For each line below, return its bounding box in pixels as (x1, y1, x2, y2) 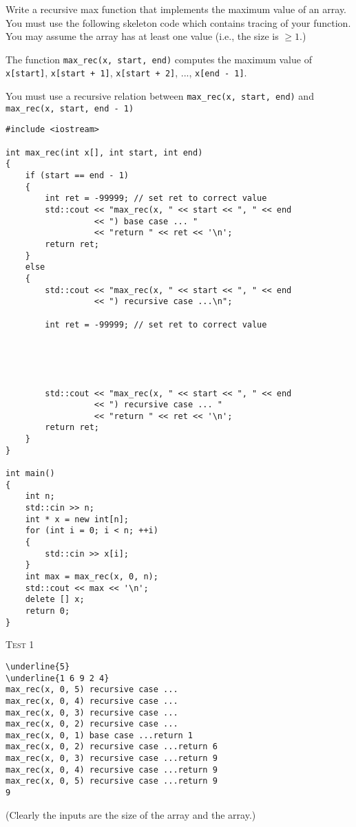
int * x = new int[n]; (25, 514, 129, 524)
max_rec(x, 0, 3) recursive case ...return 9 (6, 753, 218, 764)
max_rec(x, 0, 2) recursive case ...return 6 (6, 742, 218, 752)
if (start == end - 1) (25, 171, 129, 181)
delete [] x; (25, 594, 85, 605)
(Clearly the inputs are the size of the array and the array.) (6, 807, 256, 821)
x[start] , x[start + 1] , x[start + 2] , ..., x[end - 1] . (6, 65, 247, 80)
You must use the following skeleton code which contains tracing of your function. (6, 15, 351, 30)
